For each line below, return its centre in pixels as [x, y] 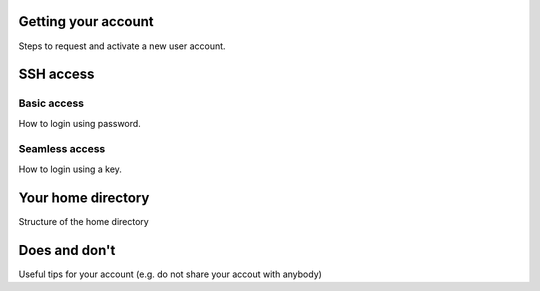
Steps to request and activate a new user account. [122, 46]
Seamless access [62, 149]
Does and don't [67, 250]
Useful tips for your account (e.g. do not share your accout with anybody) [170, 274]
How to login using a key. [70, 169]
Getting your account [86, 21]
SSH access [56, 74]
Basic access [51, 103]
